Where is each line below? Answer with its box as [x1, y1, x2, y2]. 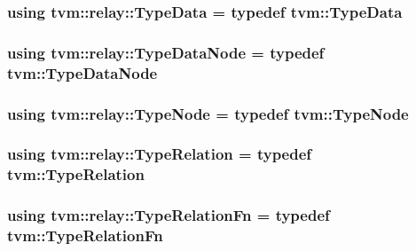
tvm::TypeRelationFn [7, 224, 163, 247]
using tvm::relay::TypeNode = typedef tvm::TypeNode [7, 102, 409, 124]
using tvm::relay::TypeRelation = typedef [7, 143, 312, 165]
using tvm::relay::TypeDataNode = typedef [7, 41, 325, 63]
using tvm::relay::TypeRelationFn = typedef [7, 204, 330, 226]
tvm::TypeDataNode [7, 61, 158, 83]
